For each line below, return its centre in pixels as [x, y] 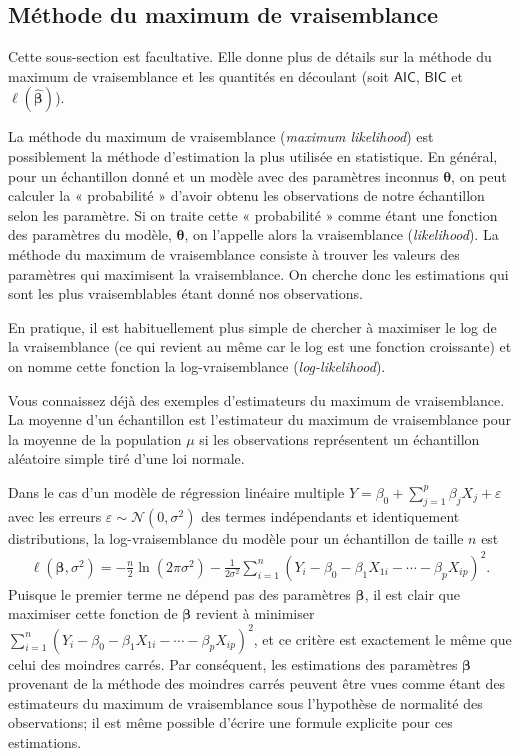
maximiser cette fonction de [93, 613]
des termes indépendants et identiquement [330, 515]
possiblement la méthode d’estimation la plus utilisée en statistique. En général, [253, 155]
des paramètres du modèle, [90, 234]
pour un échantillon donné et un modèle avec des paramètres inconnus [223, 175]
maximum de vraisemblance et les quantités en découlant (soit [199, 75]
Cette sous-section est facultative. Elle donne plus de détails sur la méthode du [250, 56]
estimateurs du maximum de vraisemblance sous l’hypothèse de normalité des [245, 702]
